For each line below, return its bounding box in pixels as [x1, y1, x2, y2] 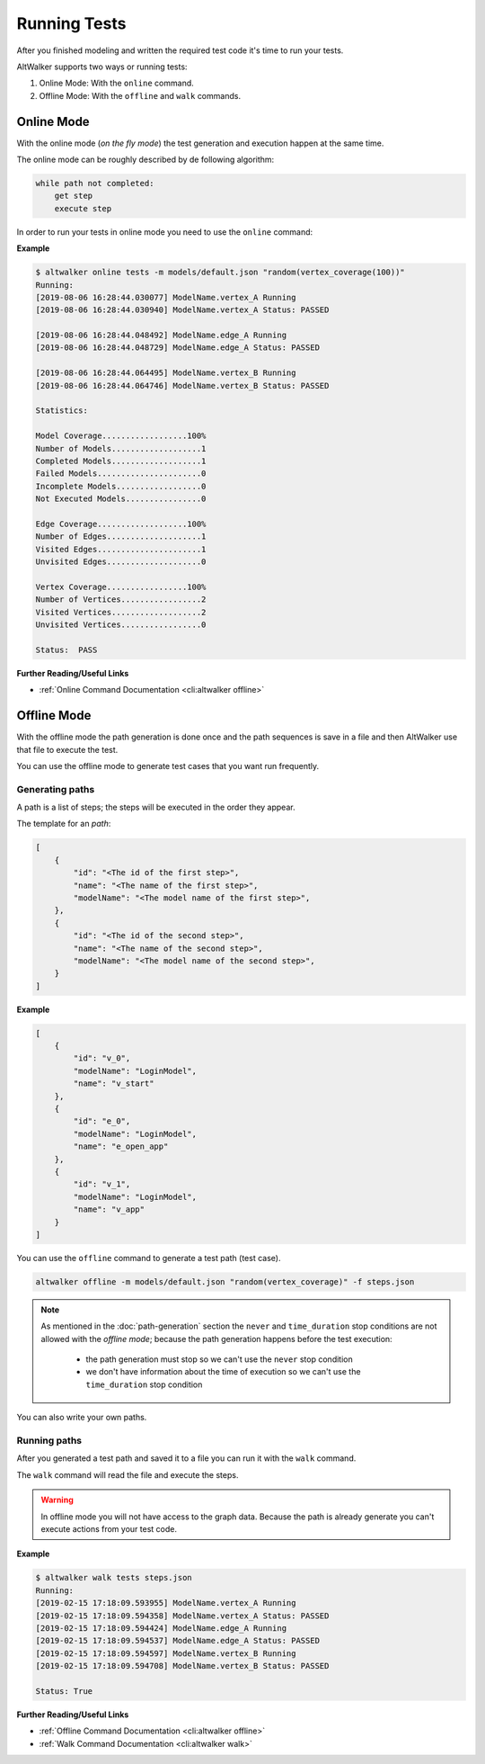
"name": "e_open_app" [73, 1142, 169, 1151]
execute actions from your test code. [40, 1523, 177, 1534]
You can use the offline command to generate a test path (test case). [16, 1252, 281, 1263]
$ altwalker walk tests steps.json [35, 1572, 192, 1583]
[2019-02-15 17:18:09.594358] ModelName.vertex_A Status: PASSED [35, 1610, 330, 1621]
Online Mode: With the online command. [39, 77, 195, 89]
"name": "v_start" [73, 1079, 154, 1088]
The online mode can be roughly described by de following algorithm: [16, 154, 275, 166]
